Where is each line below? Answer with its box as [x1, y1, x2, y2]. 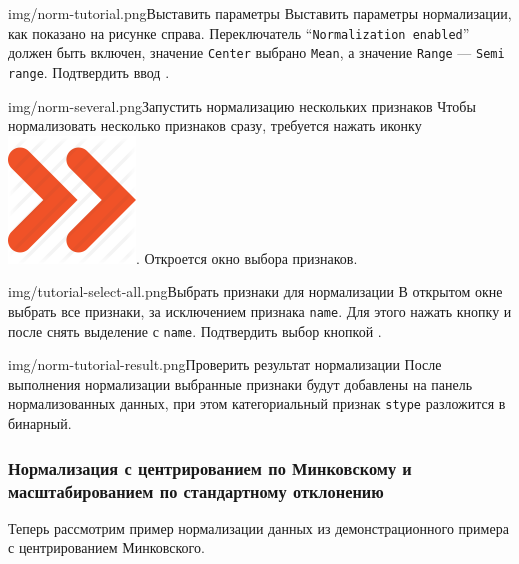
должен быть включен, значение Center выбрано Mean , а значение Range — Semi [8, 42, 505, 63]
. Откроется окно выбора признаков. [136, 247, 358, 268]
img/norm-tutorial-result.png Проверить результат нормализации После [8, 354, 442, 375]
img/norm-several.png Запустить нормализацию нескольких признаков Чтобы [8, 95, 476, 116]
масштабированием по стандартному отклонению [8, 478, 384, 503]
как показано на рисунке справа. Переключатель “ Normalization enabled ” [8, 22, 470, 43]
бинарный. [8, 413, 72, 434]
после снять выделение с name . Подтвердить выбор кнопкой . [8, 320, 382, 341]
